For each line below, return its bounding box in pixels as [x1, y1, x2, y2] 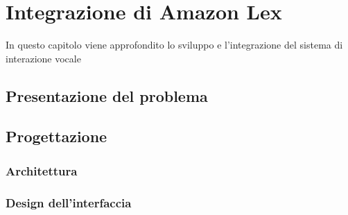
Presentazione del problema [6, 85, 208, 106]
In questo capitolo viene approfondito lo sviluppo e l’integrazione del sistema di [6, 37, 343, 52]
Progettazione [6, 126, 107, 147]
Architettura [6, 162, 78, 179]
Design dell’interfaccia [6, 193, 132, 211]
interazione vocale [6, 51, 81, 65]
